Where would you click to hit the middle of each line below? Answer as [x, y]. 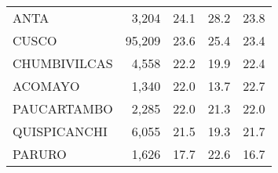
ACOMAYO [46, 86]
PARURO [40, 154]
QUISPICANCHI [60, 131]
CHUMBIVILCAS [63, 63]
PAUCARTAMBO [63, 108]
